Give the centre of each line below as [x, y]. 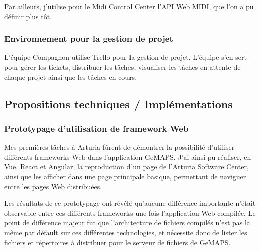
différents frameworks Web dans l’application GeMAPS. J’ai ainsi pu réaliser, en [128, 157]
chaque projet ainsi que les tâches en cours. [71, 76]
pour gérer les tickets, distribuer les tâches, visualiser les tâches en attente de [122, 67]
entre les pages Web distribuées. [53, 186]
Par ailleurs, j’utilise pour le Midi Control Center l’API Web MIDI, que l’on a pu [129, 6]
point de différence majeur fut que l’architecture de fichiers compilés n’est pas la [127, 223]
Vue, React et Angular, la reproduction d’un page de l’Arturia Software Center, [126, 167]
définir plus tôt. [28, 16]
